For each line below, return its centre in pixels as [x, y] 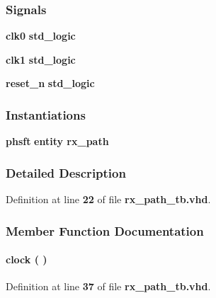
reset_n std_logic [50, 83]
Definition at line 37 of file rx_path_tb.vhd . [108, 286]
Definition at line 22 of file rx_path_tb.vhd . [108, 199]
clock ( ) [27, 259]
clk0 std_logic [41, 36]
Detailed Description [66, 172]
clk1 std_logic [41, 59]
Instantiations [46, 114]
